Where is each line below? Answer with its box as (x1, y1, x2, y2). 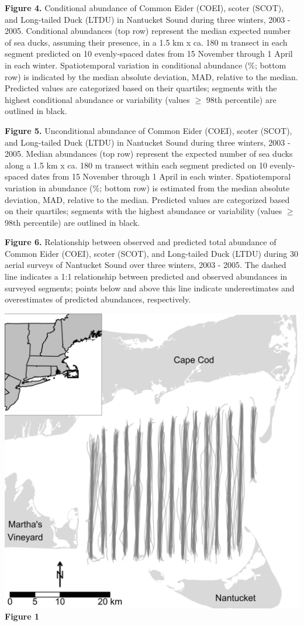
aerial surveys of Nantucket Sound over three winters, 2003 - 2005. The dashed (5, 259, 286, 271)
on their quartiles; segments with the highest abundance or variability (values (5, 205, 282, 217)
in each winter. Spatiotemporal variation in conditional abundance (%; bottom (5, 59, 286, 71)
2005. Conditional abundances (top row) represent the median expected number (5, 25, 291, 37)
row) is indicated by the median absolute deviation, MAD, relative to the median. (5, 70, 298, 82)
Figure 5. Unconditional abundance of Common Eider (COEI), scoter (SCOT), (5, 124, 292, 136)
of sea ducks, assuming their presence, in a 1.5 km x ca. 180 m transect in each (5, 36, 288, 48)
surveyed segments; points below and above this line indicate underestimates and (5, 281, 295, 294)
